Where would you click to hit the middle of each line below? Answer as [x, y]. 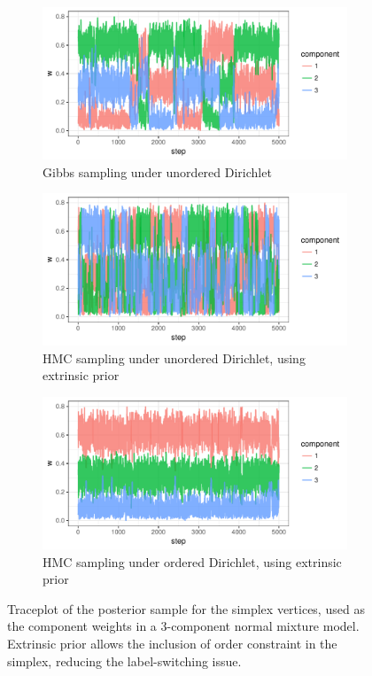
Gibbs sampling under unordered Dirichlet [157, 171]
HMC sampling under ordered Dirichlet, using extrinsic [192, 561]
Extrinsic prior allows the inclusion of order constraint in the [172, 643]
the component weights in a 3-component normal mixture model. [183, 626]
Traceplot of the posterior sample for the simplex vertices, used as [186, 608]
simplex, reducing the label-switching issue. [124, 660]
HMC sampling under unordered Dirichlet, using [174, 357]
